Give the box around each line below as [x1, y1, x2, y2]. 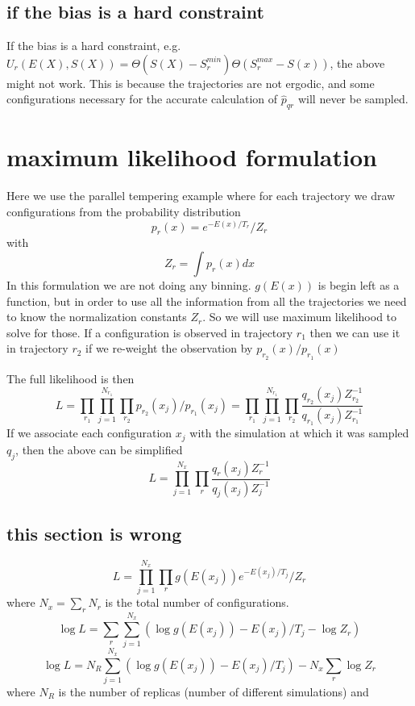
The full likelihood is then [6, 370, 135, 386]
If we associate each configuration [6, 424, 172, 441]
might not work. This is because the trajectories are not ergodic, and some [6, 74, 375, 91]
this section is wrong [6, 520, 182, 545]
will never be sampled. [297, 90, 409, 107]
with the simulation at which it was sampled [189, 424, 409, 441]
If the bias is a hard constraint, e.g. [6, 37, 181, 54]
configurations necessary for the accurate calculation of [6, 90, 277, 107]
